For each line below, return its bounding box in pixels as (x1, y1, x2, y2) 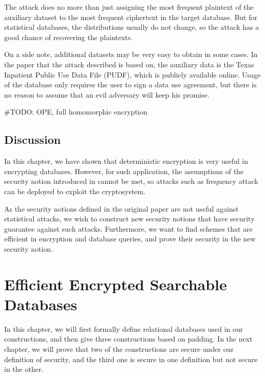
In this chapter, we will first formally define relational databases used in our (4, 323, 243, 334)
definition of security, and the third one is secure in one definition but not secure (4, 353, 258, 364)
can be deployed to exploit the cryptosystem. (4, 185, 146, 196)
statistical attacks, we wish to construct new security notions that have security (4, 213, 255, 224)
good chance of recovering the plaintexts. (4, 31, 133, 42)
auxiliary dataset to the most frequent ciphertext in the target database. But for (4, 11, 257, 22)
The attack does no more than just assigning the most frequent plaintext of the (4, 2, 254, 12)
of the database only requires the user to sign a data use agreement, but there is (4, 79, 257, 90)
